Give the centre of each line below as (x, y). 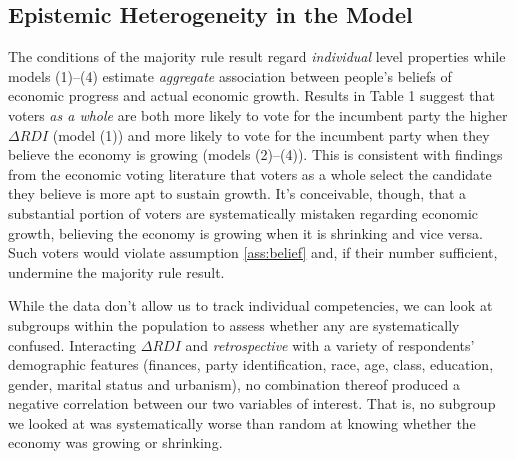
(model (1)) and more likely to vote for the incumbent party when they (271, 134)
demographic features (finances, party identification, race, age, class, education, (251, 364)
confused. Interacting (72, 344)
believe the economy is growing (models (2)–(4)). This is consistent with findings (255, 154)
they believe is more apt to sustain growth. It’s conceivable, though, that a (237, 193)
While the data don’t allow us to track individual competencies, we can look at (250, 305)
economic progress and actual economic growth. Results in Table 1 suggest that (251, 95)
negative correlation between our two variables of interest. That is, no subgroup (252, 403)
